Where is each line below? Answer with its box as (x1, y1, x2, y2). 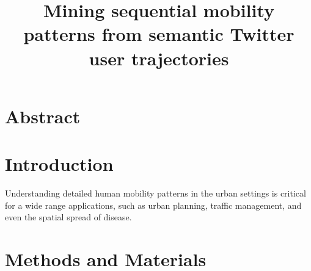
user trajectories (89, 45, 229, 70)
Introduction (5, 151, 114, 176)
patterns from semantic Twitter (23, 21, 295, 46)
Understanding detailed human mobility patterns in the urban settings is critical (5, 187, 306, 200)
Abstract (5, 103, 81, 128)
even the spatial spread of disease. (5, 211, 132, 223)
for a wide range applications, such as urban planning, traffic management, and (5, 198, 302, 211)
